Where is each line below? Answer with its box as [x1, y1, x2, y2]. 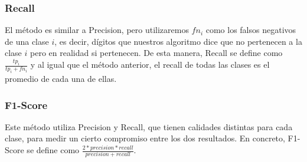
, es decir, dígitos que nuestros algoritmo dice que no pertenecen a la [54, 35, 302, 47]
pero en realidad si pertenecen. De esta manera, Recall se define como [30, 47, 283, 59]
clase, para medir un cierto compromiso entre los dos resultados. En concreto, [5, 132, 285, 144]
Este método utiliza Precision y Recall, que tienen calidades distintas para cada [5, 120, 293, 133]
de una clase [5, 35, 49, 47]
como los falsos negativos [205, 24, 296, 36]
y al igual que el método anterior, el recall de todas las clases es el [30, 58, 270, 71]
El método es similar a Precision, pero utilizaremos [5, 24, 189, 36]
